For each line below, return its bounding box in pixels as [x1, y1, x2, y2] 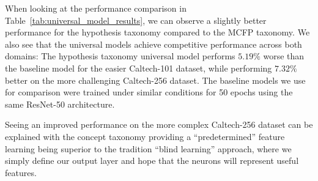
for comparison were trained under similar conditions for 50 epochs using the [5, 86, 293, 98]
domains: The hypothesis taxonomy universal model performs [5, 50, 235, 62]
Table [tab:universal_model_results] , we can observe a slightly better [5, 13, 267, 26]
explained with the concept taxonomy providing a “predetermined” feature [5, 130, 285, 142]
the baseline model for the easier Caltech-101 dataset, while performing [5, 61, 272, 74]
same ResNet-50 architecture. [5, 97, 115, 110]
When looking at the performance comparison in [5, 2, 187, 14]
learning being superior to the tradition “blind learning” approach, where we [5, 142, 292, 155]
